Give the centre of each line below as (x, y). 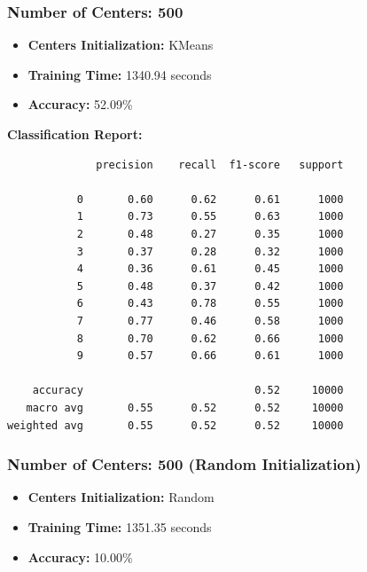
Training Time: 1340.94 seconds (120, 74)
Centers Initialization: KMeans (121, 45)
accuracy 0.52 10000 (188, 391)
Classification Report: (75, 134)
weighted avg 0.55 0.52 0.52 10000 (176, 425)
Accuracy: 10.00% (80, 556)
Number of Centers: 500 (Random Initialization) (184, 464)
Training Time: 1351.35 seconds (120, 526)
